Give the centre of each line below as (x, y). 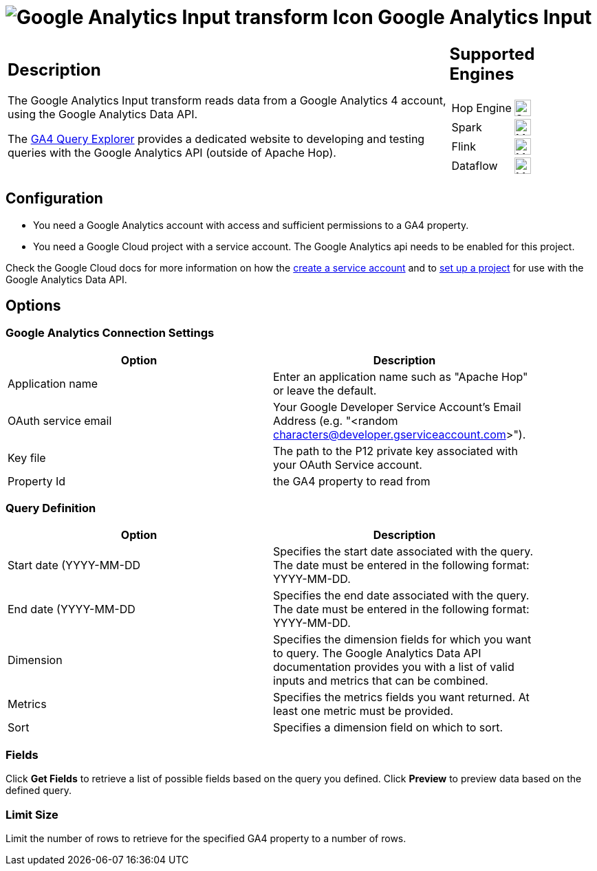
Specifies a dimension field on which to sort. (388, 728)
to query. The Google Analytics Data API (377, 653)
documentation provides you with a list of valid (394, 667)
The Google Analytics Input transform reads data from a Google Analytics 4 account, (227, 101)
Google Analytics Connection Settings (110, 333)
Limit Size (32, 814)
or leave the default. (325, 390)
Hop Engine (481, 108)
